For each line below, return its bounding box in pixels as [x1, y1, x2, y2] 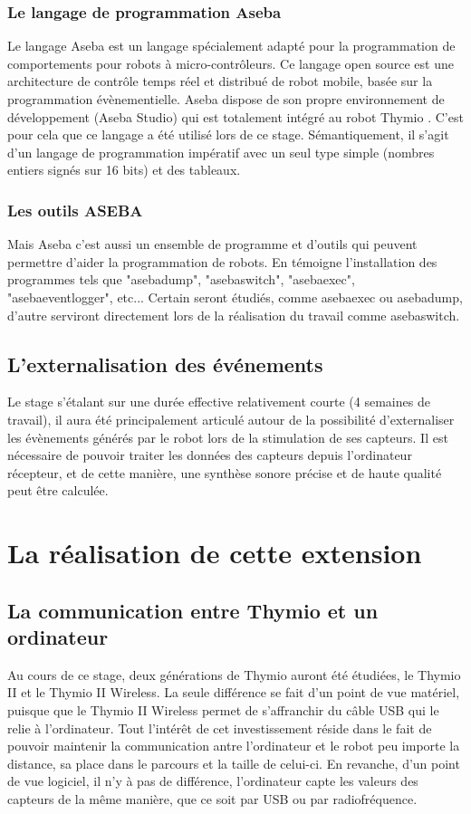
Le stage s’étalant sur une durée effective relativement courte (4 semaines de [7, 392, 430, 411]
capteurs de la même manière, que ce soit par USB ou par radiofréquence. [7, 790, 418, 809]
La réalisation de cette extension [7, 534, 422, 571]
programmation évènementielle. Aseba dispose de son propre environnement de [7, 90, 445, 108]
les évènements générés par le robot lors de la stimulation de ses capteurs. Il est [7, 427, 448, 446]
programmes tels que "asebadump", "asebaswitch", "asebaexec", [7, 270, 355, 289]
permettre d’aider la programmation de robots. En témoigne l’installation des [7, 252, 437, 271]
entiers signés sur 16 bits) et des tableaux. [7, 160, 241, 179]
